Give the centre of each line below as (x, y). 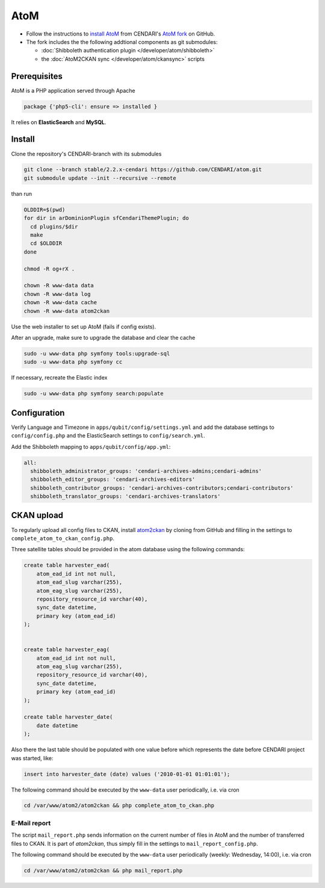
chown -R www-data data (59, 286)
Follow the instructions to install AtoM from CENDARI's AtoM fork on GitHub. (121, 34)
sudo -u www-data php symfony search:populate (94, 394)
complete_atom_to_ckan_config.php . (63, 538)
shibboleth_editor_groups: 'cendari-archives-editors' (113, 480)
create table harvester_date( (68, 717)
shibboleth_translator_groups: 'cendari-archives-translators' (125, 496)
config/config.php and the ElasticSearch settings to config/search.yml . (108, 436)
